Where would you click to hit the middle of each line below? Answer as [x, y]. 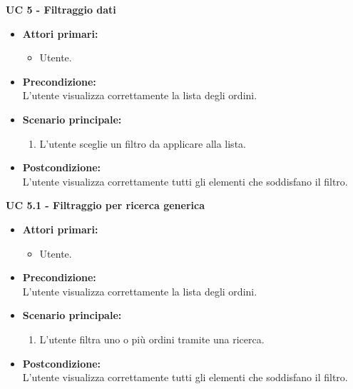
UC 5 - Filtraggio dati [61, 9]
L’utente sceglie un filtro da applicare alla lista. [143, 143]
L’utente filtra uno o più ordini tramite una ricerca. [152, 339]
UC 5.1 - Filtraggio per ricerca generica [106, 205]
